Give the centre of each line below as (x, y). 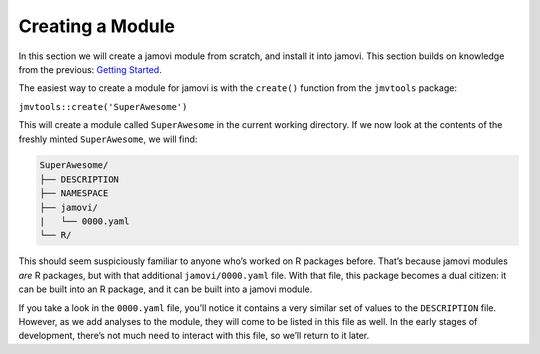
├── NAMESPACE (74, 193)
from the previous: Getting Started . (90, 69)
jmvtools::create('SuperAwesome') (103, 106)
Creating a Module (96, 26)
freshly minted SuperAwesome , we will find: (108, 139)
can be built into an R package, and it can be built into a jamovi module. (165, 289)
